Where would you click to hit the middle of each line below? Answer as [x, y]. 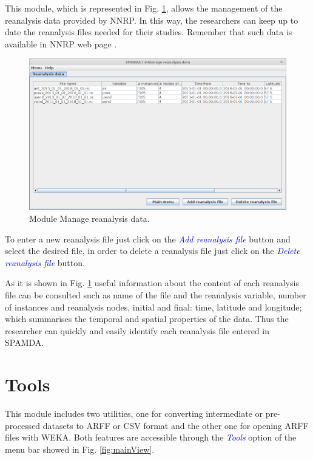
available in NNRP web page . [61, 43]
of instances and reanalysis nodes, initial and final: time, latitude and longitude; [153, 307]
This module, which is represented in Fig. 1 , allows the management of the [144, 8]
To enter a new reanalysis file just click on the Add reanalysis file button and [148, 239]
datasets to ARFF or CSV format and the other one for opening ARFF [176, 425]
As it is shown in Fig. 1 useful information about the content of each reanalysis [152, 283]
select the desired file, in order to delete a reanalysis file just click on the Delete [153, 251]
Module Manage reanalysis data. [89, 218]
